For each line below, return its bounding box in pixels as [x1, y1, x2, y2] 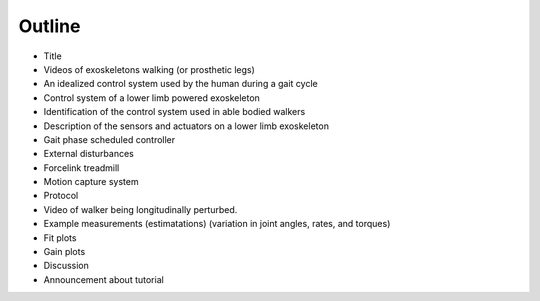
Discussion [43, 260, 89, 272]
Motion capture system [43, 176, 139, 188]
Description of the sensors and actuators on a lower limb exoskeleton [43, 120, 330, 132]
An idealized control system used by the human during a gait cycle [43, 78, 319, 90]
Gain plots [43, 246, 86, 258]
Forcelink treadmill [43, 161, 120, 174]
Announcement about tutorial [43, 273, 164, 285]
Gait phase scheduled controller [43, 133, 176, 145]
